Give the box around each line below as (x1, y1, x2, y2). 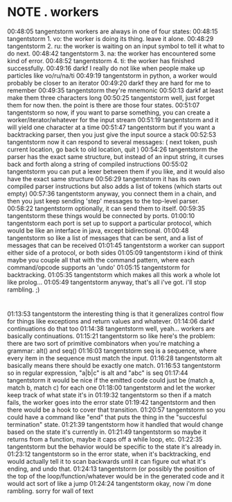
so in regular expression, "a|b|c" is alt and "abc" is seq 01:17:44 (7, 369, 188, 377)
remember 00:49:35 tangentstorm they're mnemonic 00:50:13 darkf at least (7, 86, 224, 94)
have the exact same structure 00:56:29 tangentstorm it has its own (7, 174, 201, 183)
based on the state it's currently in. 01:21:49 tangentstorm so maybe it (7, 428, 206, 436)
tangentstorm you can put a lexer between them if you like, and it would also (7, 167, 225, 176)
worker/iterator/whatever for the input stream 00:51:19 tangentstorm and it (7, 115, 219, 124)
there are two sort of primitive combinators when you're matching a (7, 340, 200, 348)
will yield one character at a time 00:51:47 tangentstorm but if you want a (7, 123, 216, 131)
